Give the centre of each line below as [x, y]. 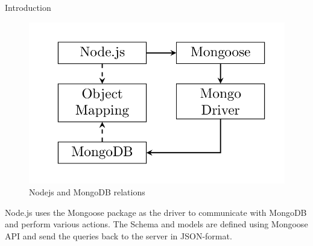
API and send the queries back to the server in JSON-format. [119, 235]
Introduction [28, 7]
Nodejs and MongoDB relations [87, 192]
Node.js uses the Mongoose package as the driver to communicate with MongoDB [156, 212]
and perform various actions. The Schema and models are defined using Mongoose [156, 224]
